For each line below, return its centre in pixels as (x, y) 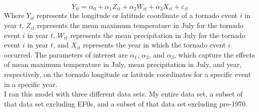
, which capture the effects (214, 54)
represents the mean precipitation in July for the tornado (158, 35)
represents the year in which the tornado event (154, 45)
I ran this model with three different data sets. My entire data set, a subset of (123, 94)
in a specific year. (31, 84)
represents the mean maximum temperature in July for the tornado (140, 25)
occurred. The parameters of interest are (66, 54)
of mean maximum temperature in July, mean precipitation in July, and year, (123, 64)
